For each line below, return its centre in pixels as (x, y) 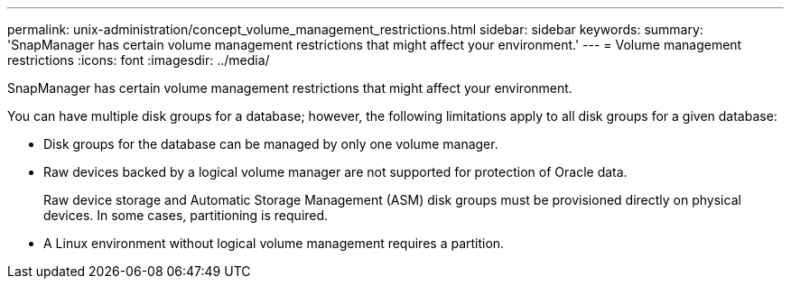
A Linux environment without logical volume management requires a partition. (274, 243)
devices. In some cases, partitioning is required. (186, 215)
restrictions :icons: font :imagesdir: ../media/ (139, 60)
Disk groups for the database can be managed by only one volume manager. (271, 144)
